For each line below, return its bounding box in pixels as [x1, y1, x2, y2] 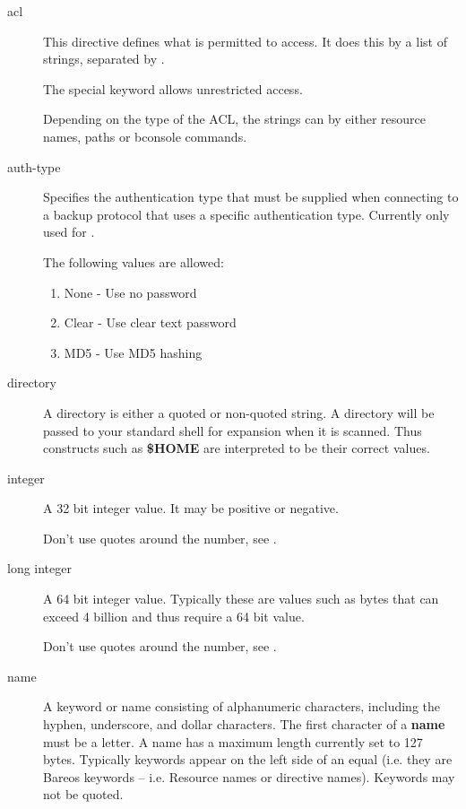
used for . [43, 222, 95, 241]
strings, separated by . [43, 49, 165, 68]
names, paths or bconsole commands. [43, 126, 247, 145]
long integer [7, 559, 72, 578]
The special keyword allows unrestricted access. [43, 79, 303, 98]
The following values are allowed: [43, 252, 224, 271]
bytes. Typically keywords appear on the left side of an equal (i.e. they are [43, 750, 453, 769]
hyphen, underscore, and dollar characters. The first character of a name [43, 715, 445, 734]
